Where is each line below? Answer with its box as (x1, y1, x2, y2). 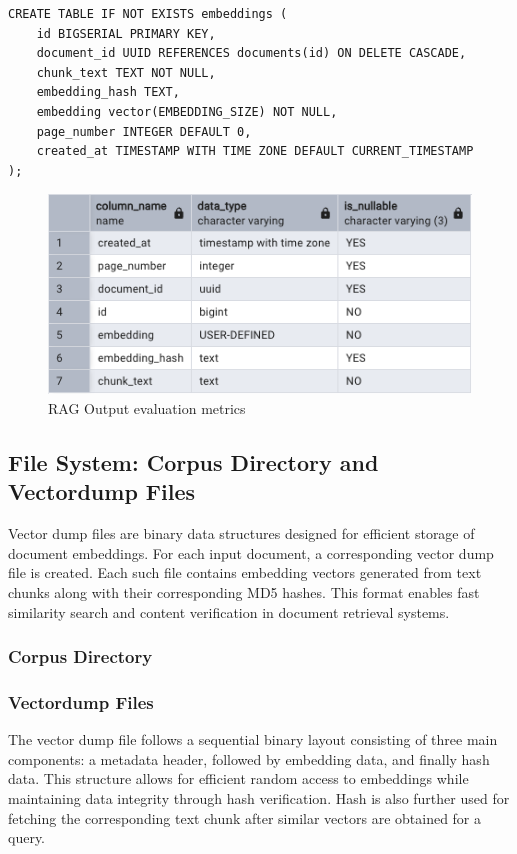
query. (8, 827, 46, 848)
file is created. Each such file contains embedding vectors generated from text (8, 562, 482, 583)
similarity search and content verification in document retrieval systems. (8, 601, 450, 622)
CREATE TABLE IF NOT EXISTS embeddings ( (8, 7, 288, 21)
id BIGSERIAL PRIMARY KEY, (36, 26, 216, 41)
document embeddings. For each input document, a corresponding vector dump (8, 542, 494, 563)
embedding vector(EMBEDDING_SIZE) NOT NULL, (36, 104, 338, 119)
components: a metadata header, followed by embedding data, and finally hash (8, 748, 490, 769)
